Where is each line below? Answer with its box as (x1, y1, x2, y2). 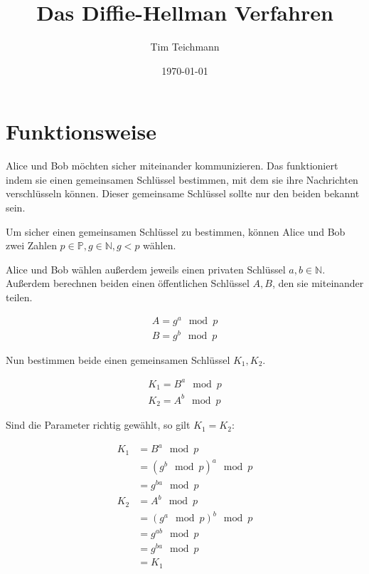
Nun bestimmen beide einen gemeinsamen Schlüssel (6, 352, 230, 367)
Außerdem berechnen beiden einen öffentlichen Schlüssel (6, 276, 250, 291)
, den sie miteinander (272, 276, 364, 291)
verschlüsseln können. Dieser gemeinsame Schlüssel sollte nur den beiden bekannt (6, 186, 360, 201)
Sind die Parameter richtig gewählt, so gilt (6, 417, 191, 432)
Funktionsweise (6, 117, 157, 146)
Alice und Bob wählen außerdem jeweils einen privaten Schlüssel (6, 261, 286, 276)
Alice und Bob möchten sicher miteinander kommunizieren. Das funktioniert (6, 158, 338, 173)
